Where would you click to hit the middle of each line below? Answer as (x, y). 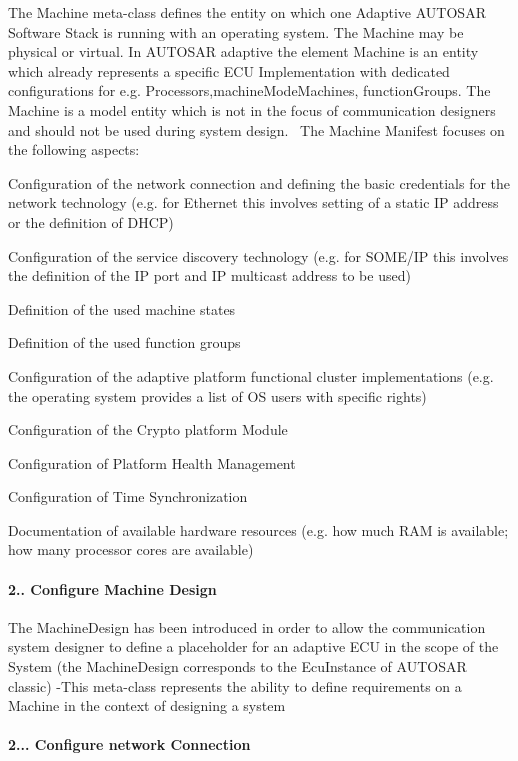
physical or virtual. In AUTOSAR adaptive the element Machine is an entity (243, 51)
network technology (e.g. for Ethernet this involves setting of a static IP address (253, 202)
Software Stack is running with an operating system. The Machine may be (236, 31)
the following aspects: (74, 149)
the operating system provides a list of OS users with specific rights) (217, 395)
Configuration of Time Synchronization (128, 496)
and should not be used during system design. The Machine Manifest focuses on (256, 129)
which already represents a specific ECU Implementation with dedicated (229, 70)
